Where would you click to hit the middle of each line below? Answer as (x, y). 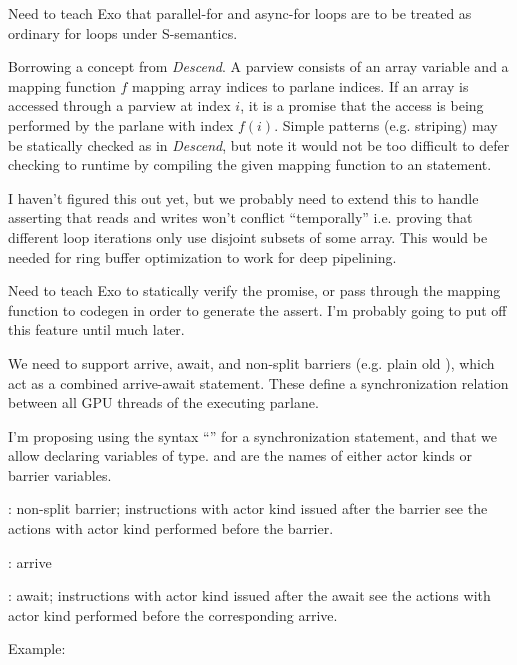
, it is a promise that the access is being (362, 105)
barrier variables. (60, 474)
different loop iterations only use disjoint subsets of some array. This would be (248, 236)
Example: (37, 648)
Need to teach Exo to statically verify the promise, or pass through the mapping (254, 290)
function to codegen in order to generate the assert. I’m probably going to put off (257, 309)
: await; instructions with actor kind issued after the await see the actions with (249, 595)
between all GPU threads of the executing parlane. (163, 402)
